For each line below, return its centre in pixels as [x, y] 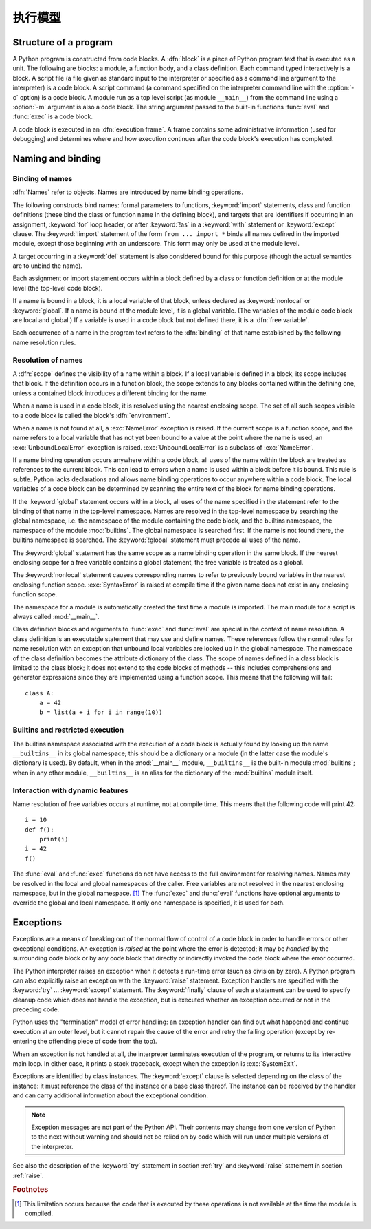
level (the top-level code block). [58, 288]
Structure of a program [63, 42]
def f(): [40, 829]
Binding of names [43, 178]
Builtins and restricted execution [68, 730]
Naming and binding [57, 159]
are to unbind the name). [47, 266]
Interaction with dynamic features [70, 790]
